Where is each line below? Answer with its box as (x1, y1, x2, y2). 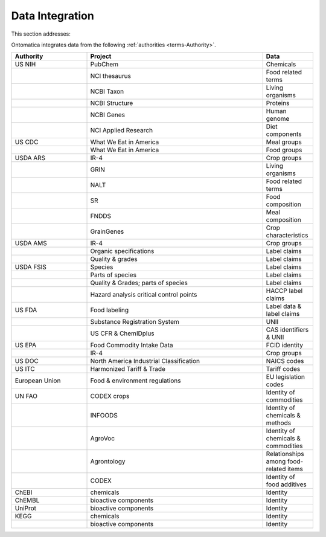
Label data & (266, 302, 302, 310)
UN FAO (14, 392, 37, 400)
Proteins (266, 99, 290, 108)
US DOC (14, 357, 39, 365)
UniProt (14, 504, 36, 513)
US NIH (14, 60, 36, 69)
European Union (14, 376, 61, 385)
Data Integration (11, 9, 95, 22)
